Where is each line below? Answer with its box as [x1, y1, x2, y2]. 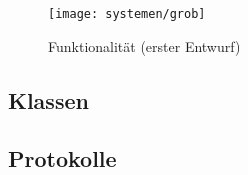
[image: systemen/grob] [48, 7, 206, 21]
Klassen [8, 84, 89, 115]
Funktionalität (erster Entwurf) [48, 35, 241, 56]
